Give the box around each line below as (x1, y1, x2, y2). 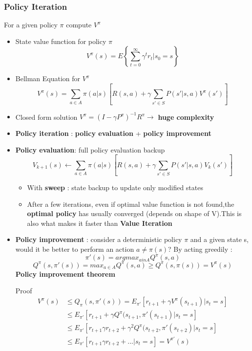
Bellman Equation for (15, 73, 81, 84)
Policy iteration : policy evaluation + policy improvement (15, 128, 211, 138)
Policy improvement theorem (15, 269, 115, 279)
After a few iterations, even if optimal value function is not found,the (27, 198, 234, 209)
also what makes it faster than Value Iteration (27, 218, 172, 228)
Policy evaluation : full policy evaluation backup (15, 144, 165, 154)
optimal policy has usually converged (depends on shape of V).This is (27, 208, 242, 219)
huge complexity (158, 111, 214, 122)
